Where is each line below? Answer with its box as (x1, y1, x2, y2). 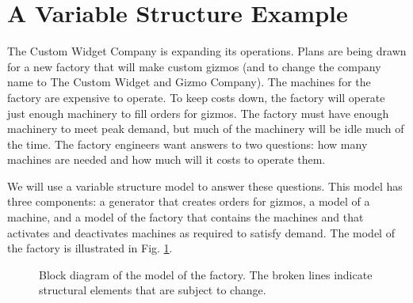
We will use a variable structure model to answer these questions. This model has (7, 177, 403, 194)
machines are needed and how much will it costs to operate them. (7, 151, 326, 168)
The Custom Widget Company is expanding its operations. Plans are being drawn (7, 43, 407, 59)
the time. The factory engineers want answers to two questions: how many (7, 135, 368, 152)
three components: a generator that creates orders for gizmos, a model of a (7, 193, 370, 210)
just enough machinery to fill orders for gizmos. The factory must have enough (7, 104, 389, 121)
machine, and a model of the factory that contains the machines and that (7, 209, 364, 225)
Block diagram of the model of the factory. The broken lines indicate (39, 266, 373, 282)
